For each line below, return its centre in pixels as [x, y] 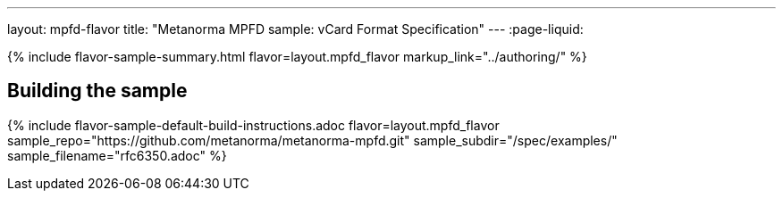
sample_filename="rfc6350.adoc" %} [117, 155]
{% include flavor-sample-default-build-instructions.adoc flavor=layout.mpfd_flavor [253, 125]
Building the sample [97, 91]
